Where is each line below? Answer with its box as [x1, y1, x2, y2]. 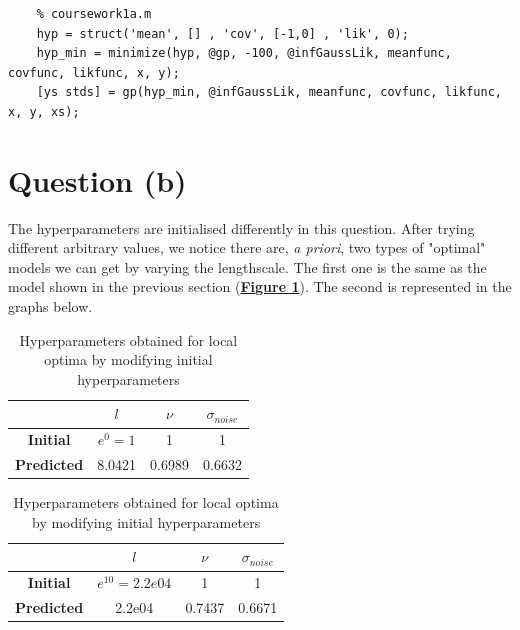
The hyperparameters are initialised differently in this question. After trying [8, 217, 475, 238]
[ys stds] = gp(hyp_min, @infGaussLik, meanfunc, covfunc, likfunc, [36, 85, 502, 100]
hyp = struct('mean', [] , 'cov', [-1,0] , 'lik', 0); [36, 26, 409, 41]
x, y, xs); [8, 104, 80, 119]
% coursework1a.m [36, 7, 152, 21]
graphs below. [8, 296, 93, 317]
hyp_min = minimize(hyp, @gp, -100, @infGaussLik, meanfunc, [36, 46, 452, 61]
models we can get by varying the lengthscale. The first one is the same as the [8, 256, 487, 277]
